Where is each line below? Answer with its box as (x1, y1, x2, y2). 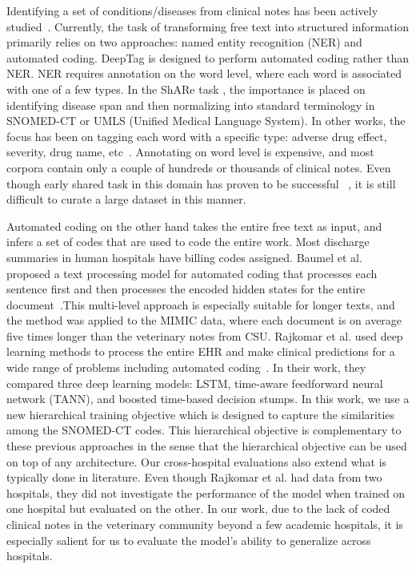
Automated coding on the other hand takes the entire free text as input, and (6, 217, 382, 234)
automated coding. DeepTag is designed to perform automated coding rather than (6, 49, 409, 66)
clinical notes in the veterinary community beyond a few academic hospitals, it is (6, 516, 403, 532)
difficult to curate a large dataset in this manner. (6, 191, 246, 208)
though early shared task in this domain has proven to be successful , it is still (6, 175, 396, 192)
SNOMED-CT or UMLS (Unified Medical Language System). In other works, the (6, 112, 406, 129)
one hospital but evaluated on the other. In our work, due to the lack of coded (6, 500, 390, 517)
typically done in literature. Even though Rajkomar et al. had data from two (6, 469, 382, 486)
